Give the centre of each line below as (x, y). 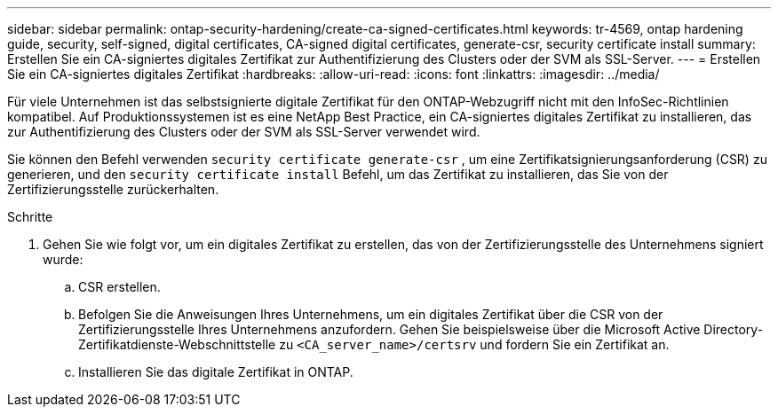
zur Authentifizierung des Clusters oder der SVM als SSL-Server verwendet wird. (244, 132)
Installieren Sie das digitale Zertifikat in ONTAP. (216, 372)
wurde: (63, 259)
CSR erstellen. (119, 287)
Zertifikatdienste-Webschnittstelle (177, 344)
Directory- (734, 329)
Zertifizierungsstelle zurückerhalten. (113, 189)
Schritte (30, 217)
